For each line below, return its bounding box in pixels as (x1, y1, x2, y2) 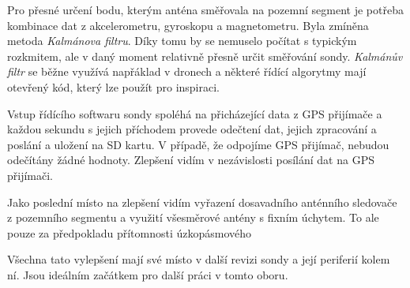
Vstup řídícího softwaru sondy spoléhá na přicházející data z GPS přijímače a (7, 105, 382, 122)
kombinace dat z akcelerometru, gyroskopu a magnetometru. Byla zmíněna (7, 17, 369, 33)
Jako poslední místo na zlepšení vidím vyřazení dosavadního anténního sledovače (7, 193, 397, 210)
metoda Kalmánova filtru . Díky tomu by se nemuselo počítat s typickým (7, 32, 357, 49)
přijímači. (7, 166, 54, 183)
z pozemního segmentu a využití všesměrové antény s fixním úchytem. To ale (7, 209, 379, 226)
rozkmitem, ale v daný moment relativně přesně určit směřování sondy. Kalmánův (7, 47, 403, 64)
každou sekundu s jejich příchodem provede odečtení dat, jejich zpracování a (7, 121, 377, 137)
